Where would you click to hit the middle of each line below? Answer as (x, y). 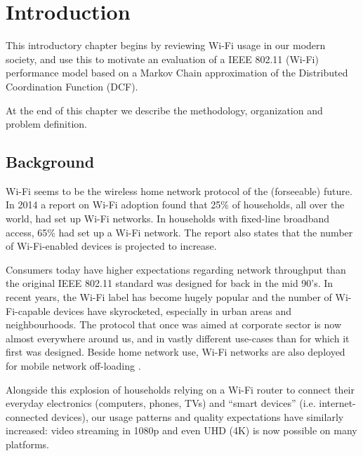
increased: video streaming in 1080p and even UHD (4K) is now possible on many (181, 430)
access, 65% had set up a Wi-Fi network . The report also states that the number (179, 232)
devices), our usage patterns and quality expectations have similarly (198, 416)
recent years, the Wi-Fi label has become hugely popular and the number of (169, 297)
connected (27, 416)
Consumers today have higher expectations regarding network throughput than (176, 269)
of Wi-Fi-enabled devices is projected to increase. (111, 246)
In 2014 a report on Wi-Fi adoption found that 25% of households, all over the (175, 204)
